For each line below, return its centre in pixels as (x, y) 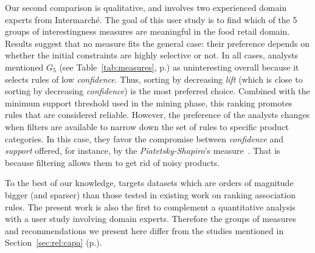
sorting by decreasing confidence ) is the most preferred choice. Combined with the (157, 91)
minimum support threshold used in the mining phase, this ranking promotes (149, 102)
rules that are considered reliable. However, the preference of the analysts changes (157, 115)
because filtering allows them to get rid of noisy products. (112, 162)
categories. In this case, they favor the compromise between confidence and (144, 138)
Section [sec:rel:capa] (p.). (54, 242)
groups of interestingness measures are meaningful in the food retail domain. (147, 31)
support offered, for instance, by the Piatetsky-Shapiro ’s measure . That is (143, 151)
